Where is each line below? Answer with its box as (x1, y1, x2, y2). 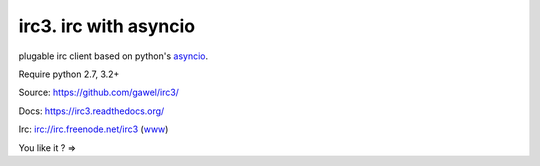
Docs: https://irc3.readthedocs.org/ (18, 105, 165, 117)
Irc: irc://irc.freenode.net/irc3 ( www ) (18, 123, 169, 135)
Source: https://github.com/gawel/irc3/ (18, 86, 180, 99)
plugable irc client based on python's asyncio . (18, 50, 209, 62)
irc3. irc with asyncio (18, 15, 196, 37)
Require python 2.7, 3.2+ (18, 68, 120, 80)
